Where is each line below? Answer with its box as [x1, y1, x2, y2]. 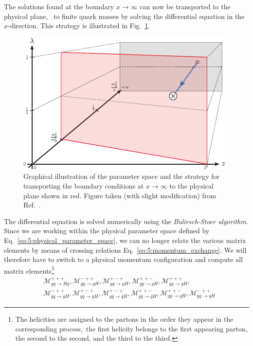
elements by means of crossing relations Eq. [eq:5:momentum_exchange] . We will [4, 244, 247, 255]
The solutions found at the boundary [4, 1, 114, 11]
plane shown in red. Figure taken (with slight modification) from [23, 190, 217, 200]
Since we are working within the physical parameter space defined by [4, 225, 210, 236]
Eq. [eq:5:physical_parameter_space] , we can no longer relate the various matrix [4, 235, 246, 245]
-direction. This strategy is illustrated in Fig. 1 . [8, 20, 150, 31]
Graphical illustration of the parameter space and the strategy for [23, 171, 220, 181]
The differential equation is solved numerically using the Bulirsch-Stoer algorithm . [4, 216, 248, 226]
